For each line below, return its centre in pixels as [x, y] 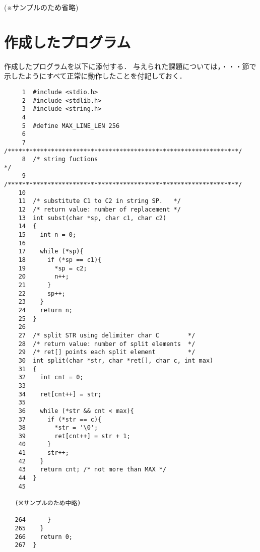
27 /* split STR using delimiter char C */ [107, 335]
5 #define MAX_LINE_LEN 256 [71, 126]
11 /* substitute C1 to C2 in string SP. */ [100, 201]
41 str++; [44, 453]
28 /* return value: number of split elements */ [107, 344]
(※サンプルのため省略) [41, 7]
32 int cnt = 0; [51, 377]
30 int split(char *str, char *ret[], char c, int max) [116, 360]
